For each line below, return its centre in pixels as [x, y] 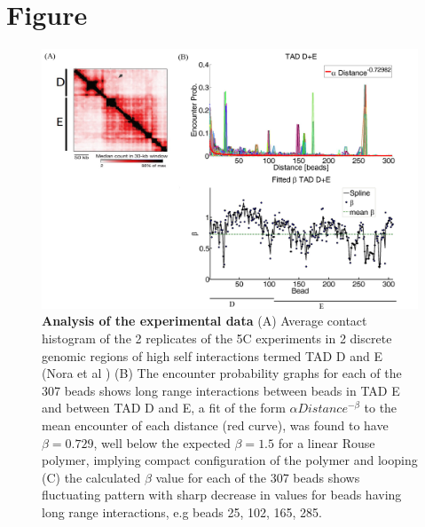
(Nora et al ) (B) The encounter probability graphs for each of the [222, 373]
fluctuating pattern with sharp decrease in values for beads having [222, 495]
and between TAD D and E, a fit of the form [164, 408]
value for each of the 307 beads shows [258, 477]
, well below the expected [162, 442]
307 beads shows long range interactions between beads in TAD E [221, 390]
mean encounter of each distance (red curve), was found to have [215, 425]
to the [381, 408]
